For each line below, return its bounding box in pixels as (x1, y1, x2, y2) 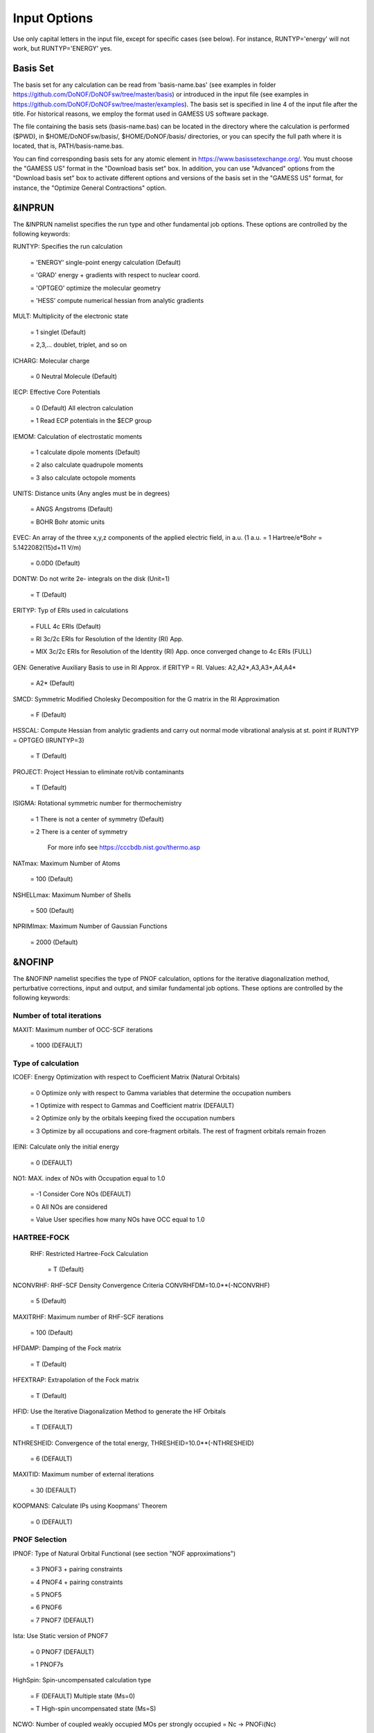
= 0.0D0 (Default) (30, 559, 80, 568)
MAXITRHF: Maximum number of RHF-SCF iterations (12, 1312, 164, 1321)
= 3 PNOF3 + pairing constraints (30, 1565, 123, 1574)
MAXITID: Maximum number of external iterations (12, 1470, 154, 1479)
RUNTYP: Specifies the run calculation (12, 243, 123, 251)
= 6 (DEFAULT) (30, 1454, 73, 1463)
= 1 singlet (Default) (30, 328, 87, 336)
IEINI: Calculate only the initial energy (12, 1142, 119, 1151)
